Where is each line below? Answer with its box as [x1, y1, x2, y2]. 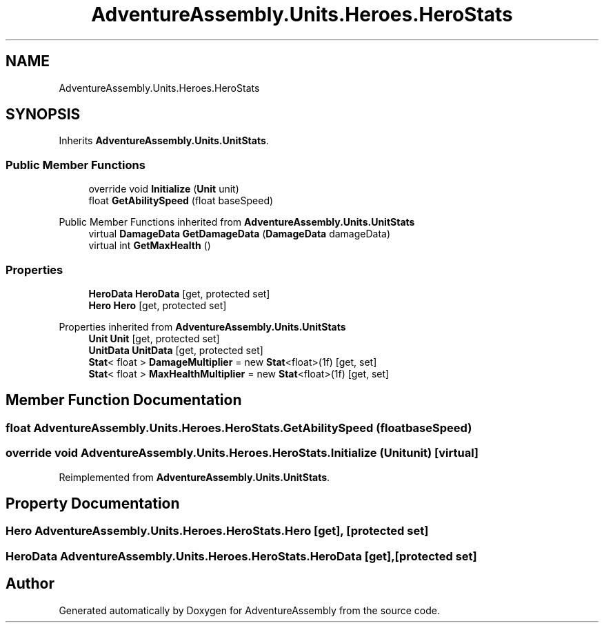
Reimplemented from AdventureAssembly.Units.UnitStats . [59, 471, 330, 483]
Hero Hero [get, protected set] [88, 299, 227, 311]
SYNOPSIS [6, 106, 81, 124]
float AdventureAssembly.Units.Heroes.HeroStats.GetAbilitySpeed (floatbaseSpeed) [6, 420, 472, 435]
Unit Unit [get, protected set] [88, 332, 220, 344]
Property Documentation [6, 494, 180, 512]
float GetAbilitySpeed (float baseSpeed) [88, 195, 274, 207]
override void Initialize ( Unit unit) [88, 183, 239, 195]
